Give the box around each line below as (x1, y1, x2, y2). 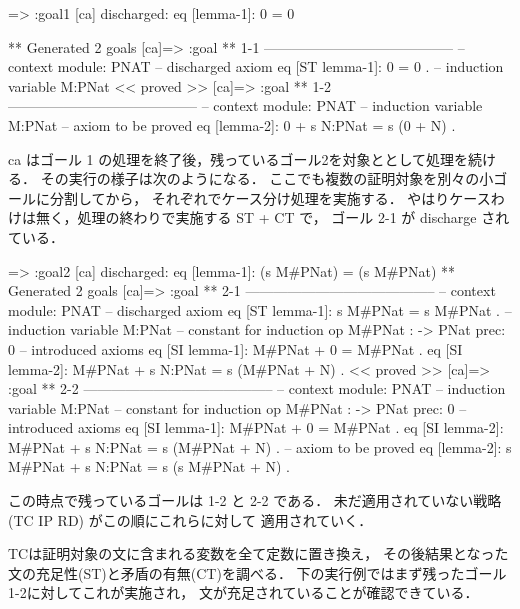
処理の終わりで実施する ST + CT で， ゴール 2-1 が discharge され (77, 207, 510, 228)
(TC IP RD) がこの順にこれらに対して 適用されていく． (8, 509, 373, 530)
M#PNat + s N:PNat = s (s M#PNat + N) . (8, 456, 290, 477)
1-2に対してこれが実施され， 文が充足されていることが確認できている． (8, 582, 479, 603)
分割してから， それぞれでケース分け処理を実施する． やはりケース (49, 187, 491, 208)
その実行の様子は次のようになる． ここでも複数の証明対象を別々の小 (40, 168, 494, 189)
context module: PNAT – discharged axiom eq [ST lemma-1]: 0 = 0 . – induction (8, 56, 504, 77)
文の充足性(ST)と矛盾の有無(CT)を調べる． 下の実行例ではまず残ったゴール (8, 562, 507, 583)
